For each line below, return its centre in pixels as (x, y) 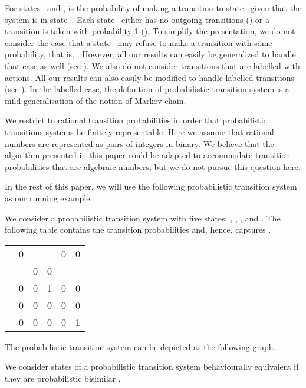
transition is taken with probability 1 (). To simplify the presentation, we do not (150, 31)
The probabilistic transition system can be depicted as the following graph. (140, 346)
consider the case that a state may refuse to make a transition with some (139, 42)
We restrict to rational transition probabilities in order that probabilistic (136, 120)
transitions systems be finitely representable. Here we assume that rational (139, 131)
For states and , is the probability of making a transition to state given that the (153, 8)
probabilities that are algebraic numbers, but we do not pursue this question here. (153, 166)
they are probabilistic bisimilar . (63, 378)
